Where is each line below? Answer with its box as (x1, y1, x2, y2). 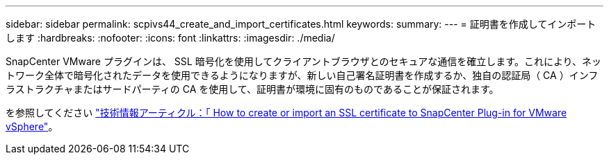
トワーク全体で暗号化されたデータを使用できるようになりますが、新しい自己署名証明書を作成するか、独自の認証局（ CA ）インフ (6, 69, 599, 81)
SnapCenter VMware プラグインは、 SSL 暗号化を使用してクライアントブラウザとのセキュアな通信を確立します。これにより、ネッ (6, 55, 602, 67)
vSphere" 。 (6, 121, 58, 132)
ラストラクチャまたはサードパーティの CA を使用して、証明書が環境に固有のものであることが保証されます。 (6, 83, 499, 95)
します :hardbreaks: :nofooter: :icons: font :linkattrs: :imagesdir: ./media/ (6, 32, 335, 44)
